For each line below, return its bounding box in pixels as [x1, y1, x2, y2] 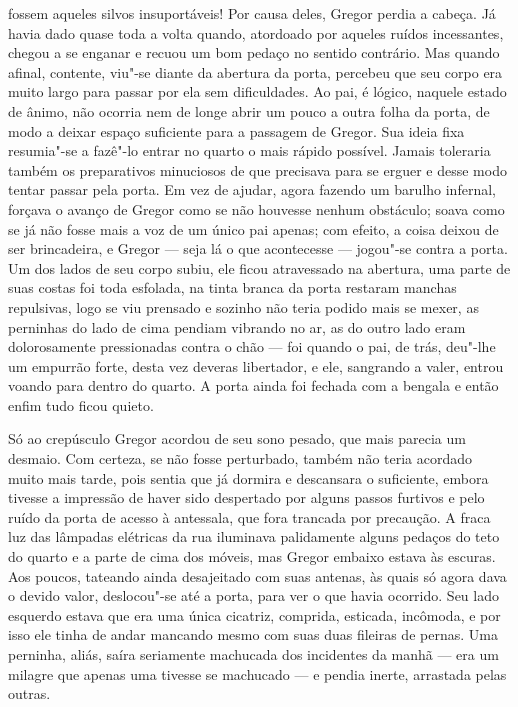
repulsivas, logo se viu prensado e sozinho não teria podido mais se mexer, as [8, 296, 479, 317]
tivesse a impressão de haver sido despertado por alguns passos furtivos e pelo [8, 487, 485, 508]
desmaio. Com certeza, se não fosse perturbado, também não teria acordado [8, 448, 473, 469]
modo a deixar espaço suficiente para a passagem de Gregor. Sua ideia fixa [8, 120, 465, 141]
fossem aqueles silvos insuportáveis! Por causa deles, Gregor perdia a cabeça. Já [8, 3, 496, 23]
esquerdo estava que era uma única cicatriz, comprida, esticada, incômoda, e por [8, 604, 501, 625]
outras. [8, 683, 51, 704]
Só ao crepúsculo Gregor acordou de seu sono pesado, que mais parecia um [8, 428, 466, 449]
